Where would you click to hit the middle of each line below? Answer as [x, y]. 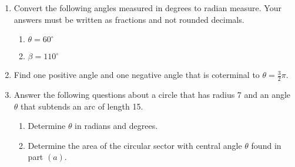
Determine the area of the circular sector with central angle [135, 145]
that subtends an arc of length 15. [82, 106]
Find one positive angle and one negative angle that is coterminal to [137, 75]
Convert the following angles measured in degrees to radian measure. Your [147, 8]
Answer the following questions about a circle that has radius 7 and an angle [152, 95]
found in [266, 145]
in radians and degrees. [116, 126]
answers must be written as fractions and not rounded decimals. [129, 19]
